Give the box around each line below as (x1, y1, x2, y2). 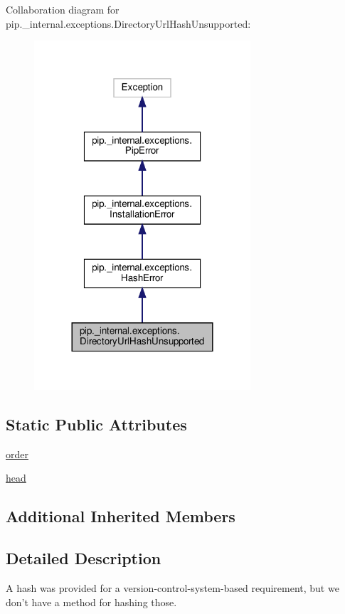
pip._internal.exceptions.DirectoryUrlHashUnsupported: (6, 16, 251, 31)
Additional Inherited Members (6, 505, 235, 527)
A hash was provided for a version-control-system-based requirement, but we (6, 581, 339, 596)
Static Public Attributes (6, 413, 187, 435)
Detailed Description (6, 547, 161, 569)
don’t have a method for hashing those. (6, 594, 177, 609)
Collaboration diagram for (6, 2, 120, 16)
